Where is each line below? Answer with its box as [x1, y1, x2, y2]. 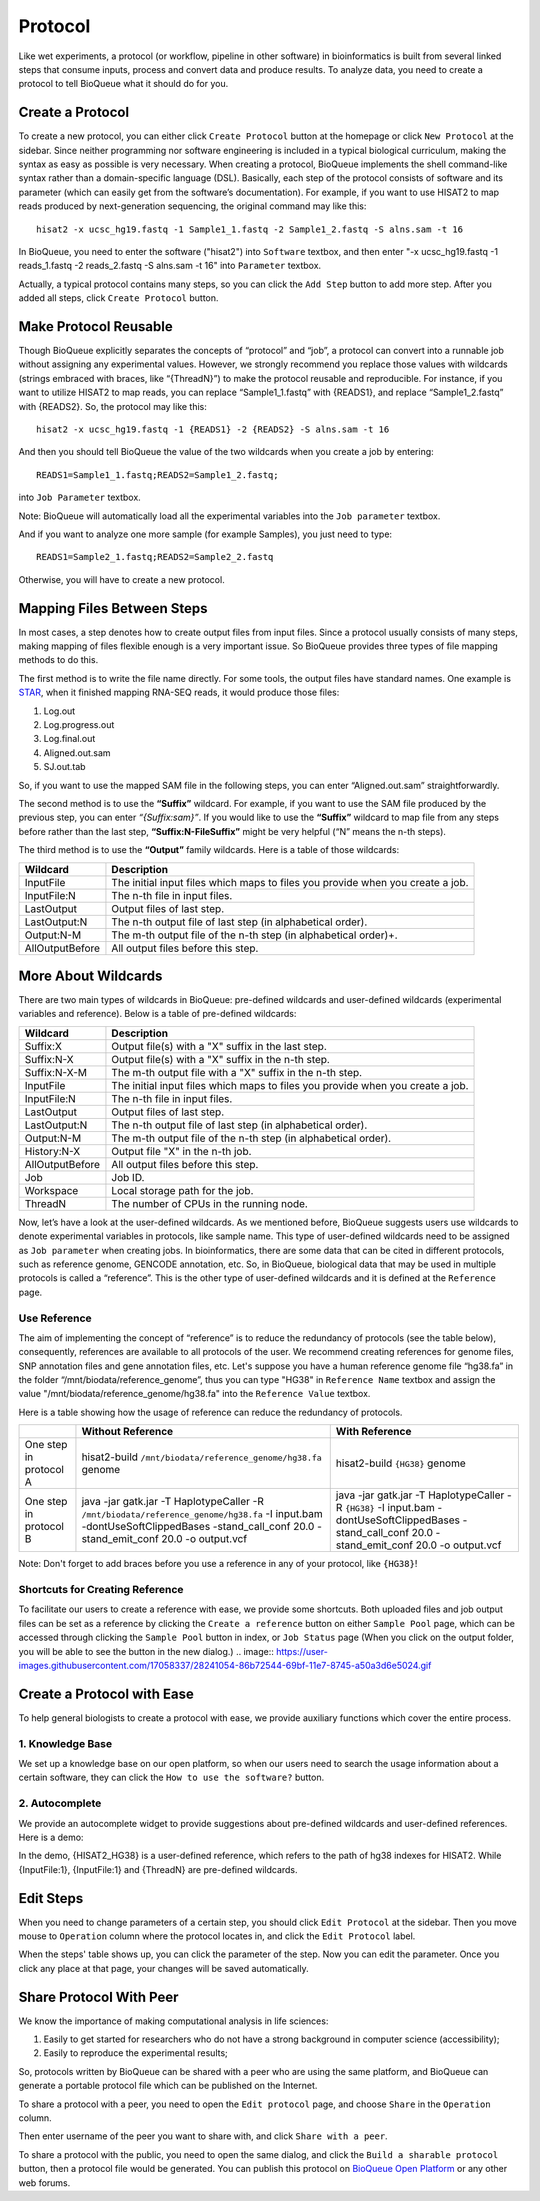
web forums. [18, 2176, 71, 2189]
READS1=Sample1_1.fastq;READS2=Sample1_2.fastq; [36, 469, 279, 480]
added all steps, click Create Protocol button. [18, 292, 219, 304]
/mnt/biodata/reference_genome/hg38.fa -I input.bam [81, 1507, 324, 1521]
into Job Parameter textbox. [18, 491, 142, 504]
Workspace [24, 1183, 79, 1197]
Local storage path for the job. [111, 1183, 254, 1197]
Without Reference [81, 1425, 174, 1439]
